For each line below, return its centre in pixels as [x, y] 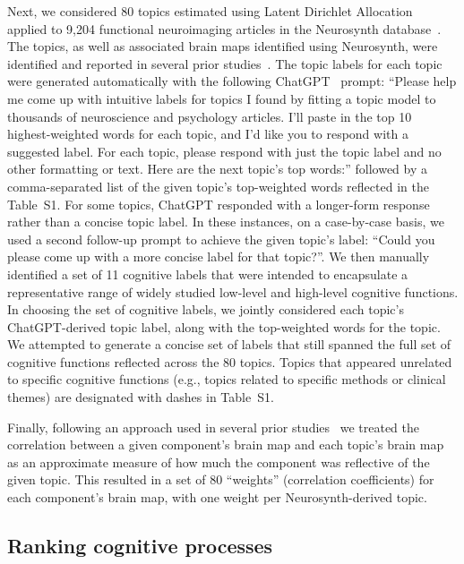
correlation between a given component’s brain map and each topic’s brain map [226, 444]
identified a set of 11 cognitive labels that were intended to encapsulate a [208, 273]
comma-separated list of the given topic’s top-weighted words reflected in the [218, 186]
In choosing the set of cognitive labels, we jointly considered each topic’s [206, 309]
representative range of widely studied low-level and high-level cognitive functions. [233, 291]
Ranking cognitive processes [140, 546]
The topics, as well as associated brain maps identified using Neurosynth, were [223, 46]
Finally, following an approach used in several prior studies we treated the [214, 427]
